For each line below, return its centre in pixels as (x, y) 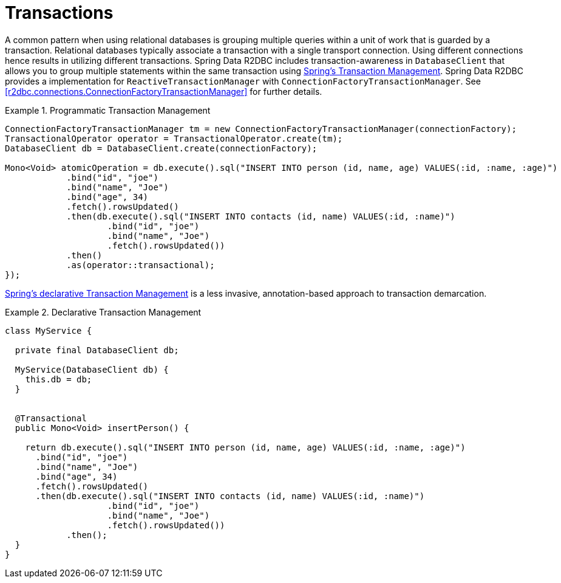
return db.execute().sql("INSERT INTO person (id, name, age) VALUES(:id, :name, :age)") (245, 447)
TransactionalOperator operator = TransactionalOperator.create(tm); (174, 138)
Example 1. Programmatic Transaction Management (108, 110)
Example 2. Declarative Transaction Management (103, 312)
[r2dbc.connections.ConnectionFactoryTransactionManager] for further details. (164, 91)
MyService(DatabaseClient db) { (92, 369)
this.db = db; (59, 379)
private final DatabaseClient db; (97, 350)
